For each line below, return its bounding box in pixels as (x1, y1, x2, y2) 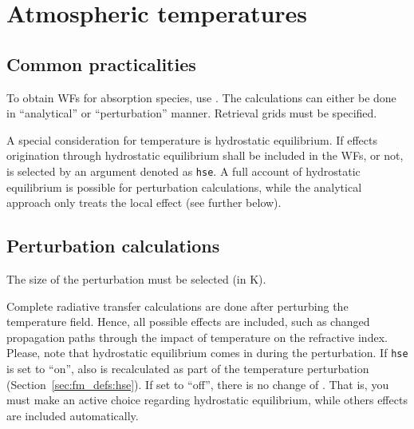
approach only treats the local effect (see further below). (6, 194, 282, 211)
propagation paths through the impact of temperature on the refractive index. (6, 328, 388, 345)
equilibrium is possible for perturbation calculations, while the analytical (6, 178, 362, 195)
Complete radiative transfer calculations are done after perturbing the (6, 297, 349, 314)
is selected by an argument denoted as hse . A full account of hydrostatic (6, 162, 361, 179)
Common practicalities (6, 51, 196, 76)
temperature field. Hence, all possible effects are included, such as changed (6, 313, 370, 330)
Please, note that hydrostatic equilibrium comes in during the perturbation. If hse (6, 344, 408, 361)
